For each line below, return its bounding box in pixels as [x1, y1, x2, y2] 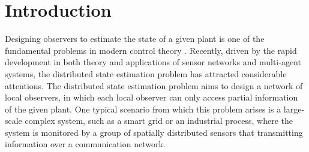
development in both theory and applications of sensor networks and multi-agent [5, 56, 301, 68]
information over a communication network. [5, 138, 166, 150]
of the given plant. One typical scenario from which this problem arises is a [5, 102, 281, 115]
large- [283, 102, 305, 115]
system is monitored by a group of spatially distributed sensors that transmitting [5, 126, 303, 138]
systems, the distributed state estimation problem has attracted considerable [5, 67, 287, 80]
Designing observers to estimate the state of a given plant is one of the [5, 32, 265, 45]
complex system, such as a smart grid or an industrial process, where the [25, 114, 293, 127]
